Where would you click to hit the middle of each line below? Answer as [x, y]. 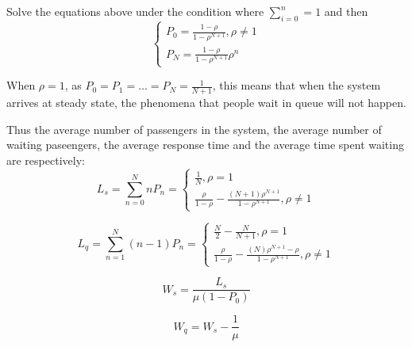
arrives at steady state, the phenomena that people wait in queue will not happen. [206, 103]
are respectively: [46, 160]
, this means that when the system [296, 85]
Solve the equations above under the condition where [135, 11]
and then [346, 11]
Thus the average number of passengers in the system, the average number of [194, 129]
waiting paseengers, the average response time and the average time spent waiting [205, 145]
